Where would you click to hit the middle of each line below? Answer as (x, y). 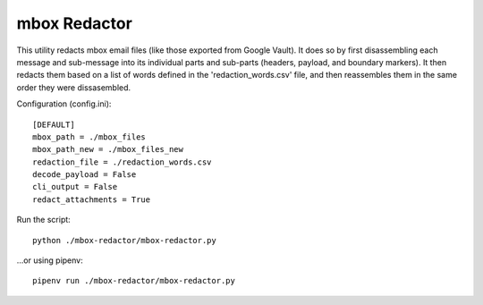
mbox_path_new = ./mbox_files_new (108, 149)
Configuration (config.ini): (64, 104)
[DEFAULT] (54, 124)
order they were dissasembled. (74, 87)
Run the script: (43, 220)
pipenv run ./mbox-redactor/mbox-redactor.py (134, 281)
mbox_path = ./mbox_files (89, 137)
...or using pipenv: (50, 260)
